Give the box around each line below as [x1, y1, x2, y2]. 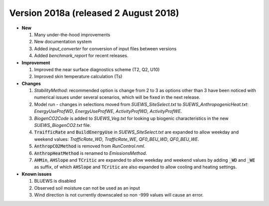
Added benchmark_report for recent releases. [34, 53, 129, 59]
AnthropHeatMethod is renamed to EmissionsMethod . [34, 150, 147, 156]
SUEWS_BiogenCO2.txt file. [34, 122, 92, 128]
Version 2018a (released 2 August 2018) [9, 7, 179, 18]
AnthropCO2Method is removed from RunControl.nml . [34, 143, 145, 149]
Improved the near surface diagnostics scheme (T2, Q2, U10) [34, 66, 160, 72]
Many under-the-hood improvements [34, 31, 111, 37]
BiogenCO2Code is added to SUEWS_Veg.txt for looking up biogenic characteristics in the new [34, 115, 229, 121]
